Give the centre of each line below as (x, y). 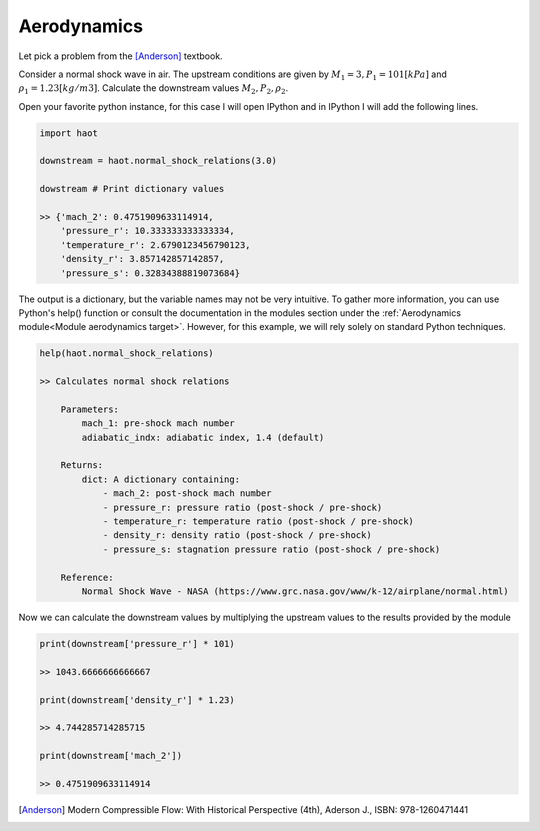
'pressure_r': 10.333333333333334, (147, 231)
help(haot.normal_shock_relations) (126, 353)
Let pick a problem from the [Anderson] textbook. (121, 56)
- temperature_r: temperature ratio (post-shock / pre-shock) (258, 521)
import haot (69, 133)
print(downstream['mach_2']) (111, 756)
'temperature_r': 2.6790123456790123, (155, 244)
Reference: (87, 577)
